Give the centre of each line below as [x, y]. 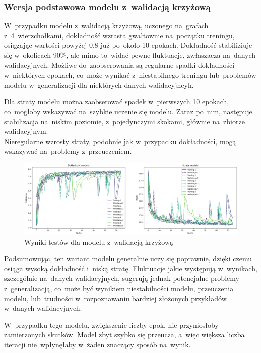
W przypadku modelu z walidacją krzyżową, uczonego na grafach [106, 25]
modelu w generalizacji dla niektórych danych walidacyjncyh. [99, 84]
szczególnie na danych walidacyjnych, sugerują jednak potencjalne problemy [122, 278]
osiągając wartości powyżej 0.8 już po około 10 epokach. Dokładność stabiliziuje [128, 45]
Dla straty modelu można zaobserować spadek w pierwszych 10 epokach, [117, 101]
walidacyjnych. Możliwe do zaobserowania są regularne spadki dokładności [119, 65]
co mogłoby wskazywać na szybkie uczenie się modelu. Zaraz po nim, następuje [128, 111]
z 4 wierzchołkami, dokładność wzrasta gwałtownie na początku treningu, [119, 35]
